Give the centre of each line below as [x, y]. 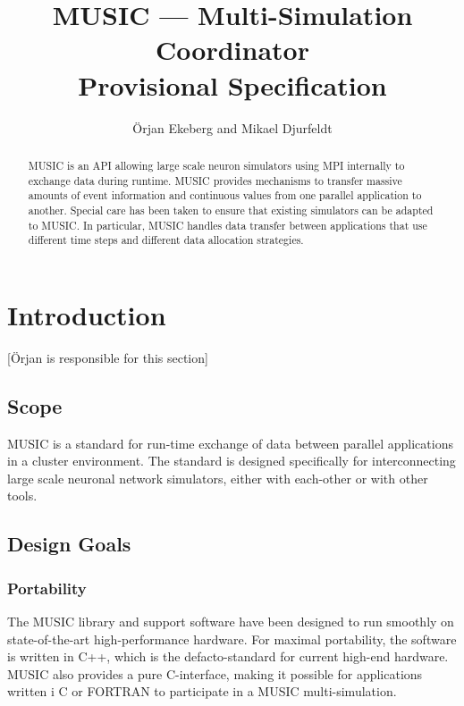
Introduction [87, 314]
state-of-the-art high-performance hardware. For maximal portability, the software [232, 639]
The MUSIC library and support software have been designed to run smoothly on [231, 621]
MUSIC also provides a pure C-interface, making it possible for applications [215, 673]
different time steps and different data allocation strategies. [166, 240]
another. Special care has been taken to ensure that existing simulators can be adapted [231, 210]
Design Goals [69, 544]
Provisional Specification [232, 84]
